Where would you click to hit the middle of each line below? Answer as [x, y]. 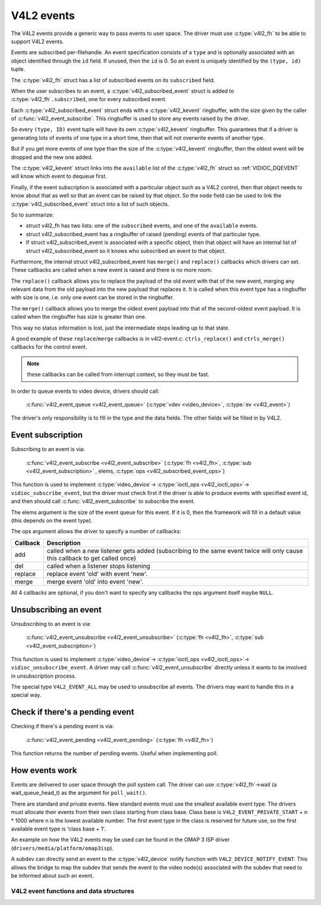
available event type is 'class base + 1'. [59, 829]
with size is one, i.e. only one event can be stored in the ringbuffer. [93, 298]
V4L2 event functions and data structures [73, 891]
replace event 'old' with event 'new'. [97, 574]
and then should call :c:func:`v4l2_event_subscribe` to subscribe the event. [103, 501]
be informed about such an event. [53, 875]
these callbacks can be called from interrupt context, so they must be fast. [118, 374]
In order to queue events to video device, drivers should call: [85, 391]
